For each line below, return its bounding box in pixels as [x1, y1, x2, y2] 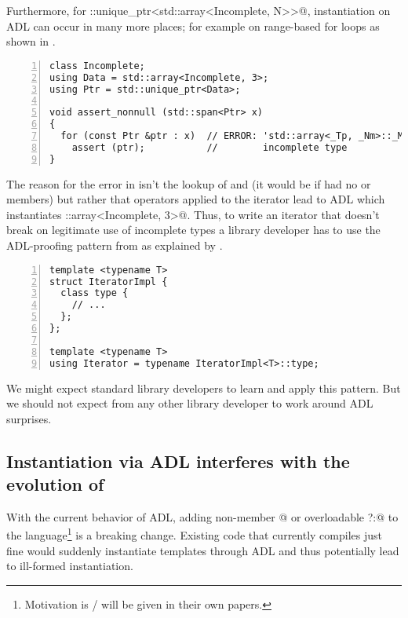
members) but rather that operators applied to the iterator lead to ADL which [6, 191, 385, 207]
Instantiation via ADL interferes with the [6, 448, 350, 473]
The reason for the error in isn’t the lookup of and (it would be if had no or [6, 175, 371, 192]
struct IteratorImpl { [49, 276, 168, 287]
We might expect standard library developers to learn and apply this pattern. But [6, 379, 401, 396]
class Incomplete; [49, 60, 145, 71]
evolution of [6, 472, 104, 496]
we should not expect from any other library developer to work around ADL [6, 395, 373, 411]
